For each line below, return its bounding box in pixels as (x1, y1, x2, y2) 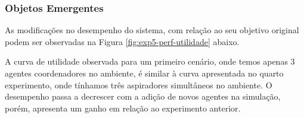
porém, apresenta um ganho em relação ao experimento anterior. (5, 101, 241, 114)
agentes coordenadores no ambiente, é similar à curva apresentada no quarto (5, 67, 284, 79)
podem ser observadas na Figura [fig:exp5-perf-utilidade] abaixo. (5, 35, 240, 47)
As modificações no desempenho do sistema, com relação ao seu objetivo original (5, 24, 299, 36)
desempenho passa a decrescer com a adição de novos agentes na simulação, (5, 90, 281, 103)
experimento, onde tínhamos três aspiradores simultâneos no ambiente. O (5, 78, 272, 91)
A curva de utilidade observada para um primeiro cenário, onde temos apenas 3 (5, 55, 295, 68)
